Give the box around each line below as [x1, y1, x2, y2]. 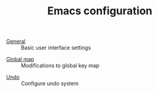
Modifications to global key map [21, 62, 100, 69]
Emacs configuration [47, 4, 153, 18]
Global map [6, 55, 34, 63]
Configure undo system [21, 80, 79, 87]
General [6, 38, 26, 45]
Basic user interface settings [21, 44, 91, 51]
